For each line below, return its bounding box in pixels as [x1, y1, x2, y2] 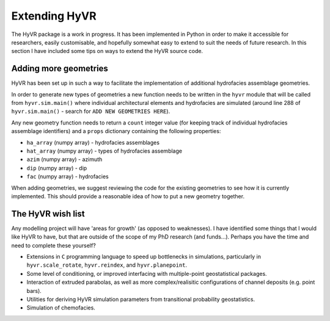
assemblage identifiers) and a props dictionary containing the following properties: [11, 128, 221, 135]
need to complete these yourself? [11, 242, 96, 249]
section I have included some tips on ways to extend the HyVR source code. [11, 48, 204, 55]
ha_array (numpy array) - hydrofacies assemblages [26, 139, 160, 146]
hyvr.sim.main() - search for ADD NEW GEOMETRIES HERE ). [11, 107, 170, 115]
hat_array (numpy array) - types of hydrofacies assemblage [26, 147, 183, 154]
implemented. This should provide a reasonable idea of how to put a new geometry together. [11, 192, 244, 200]
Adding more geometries [11, 63, 108, 74]
